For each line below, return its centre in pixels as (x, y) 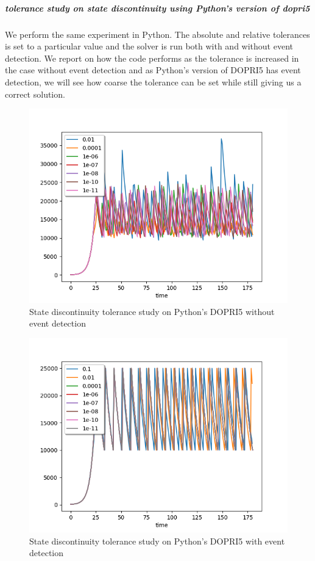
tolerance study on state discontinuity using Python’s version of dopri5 (157, 8)
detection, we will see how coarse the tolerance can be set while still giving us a (153, 81)
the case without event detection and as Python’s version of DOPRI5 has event (153, 70)
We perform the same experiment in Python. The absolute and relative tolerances (157, 34)
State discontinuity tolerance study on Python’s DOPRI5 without (152, 311)
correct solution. (35, 94)
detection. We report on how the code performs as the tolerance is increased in (152, 58)
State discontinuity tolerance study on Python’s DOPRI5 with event (157, 541)
